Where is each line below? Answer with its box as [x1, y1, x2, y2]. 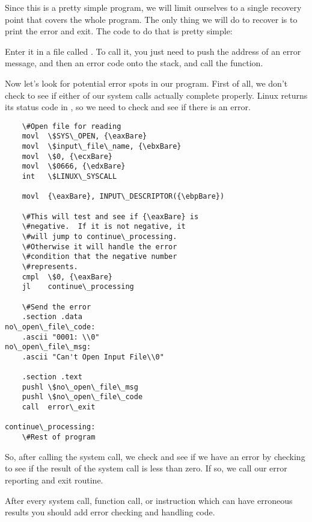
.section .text [22, 373, 82, 382]
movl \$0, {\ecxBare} [22, 152, 112, 161]
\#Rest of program [22, 433, 96, 442]
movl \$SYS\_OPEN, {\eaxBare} [22, 132, 147, 141]
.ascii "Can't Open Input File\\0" [22, 352, 164, 361]
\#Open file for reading [22, 122, 121, 131]
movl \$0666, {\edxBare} [22, 162, 126, 171]
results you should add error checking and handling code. [5, 506, 215, 518]
